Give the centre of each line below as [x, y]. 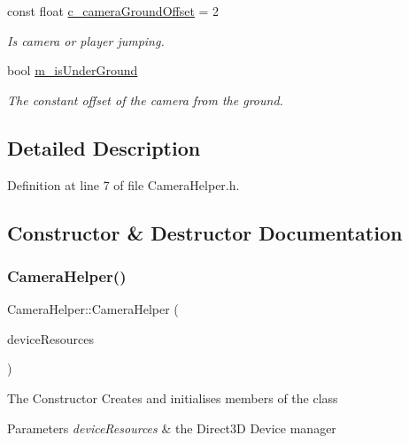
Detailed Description [104, 147]
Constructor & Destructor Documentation [205, 232]
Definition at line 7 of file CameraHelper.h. [123, 184]
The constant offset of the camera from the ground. [145, 99]
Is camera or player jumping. [86, 40]
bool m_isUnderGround [73, 70]
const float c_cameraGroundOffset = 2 [113, 11]
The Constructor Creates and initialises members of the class [173, 397]
